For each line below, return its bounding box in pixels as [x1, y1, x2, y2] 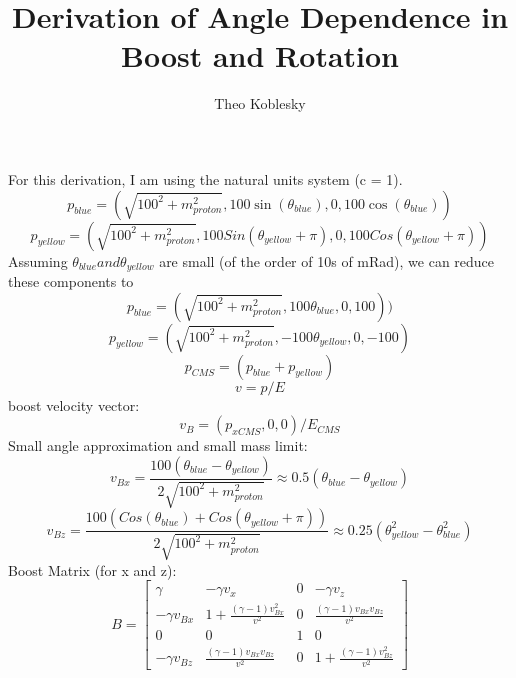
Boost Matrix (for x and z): [8, 559, 177, 580]
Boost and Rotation [121, 35, 399, 76]
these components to [8, 270, 134, 291]
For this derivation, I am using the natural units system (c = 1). [8, 168, 403, 189]
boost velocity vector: [8, 394, 140, 415]
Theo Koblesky [214, 93, 306, 114]
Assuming [8, 250, 68, 271]
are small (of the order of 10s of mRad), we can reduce [159, 250, 495, 271]
